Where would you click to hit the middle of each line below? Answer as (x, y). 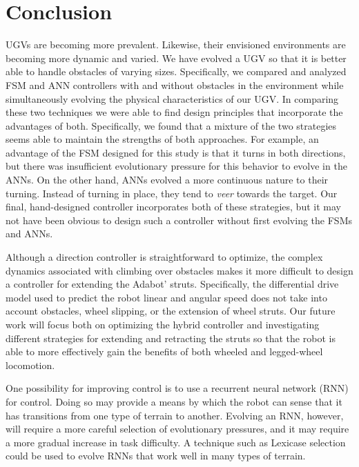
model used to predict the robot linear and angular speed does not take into (166, 297)
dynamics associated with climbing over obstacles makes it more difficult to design (179, 270)
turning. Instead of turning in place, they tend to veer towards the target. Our (172, 193)
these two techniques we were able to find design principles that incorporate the (174, 112)
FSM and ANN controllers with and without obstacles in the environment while (175, 85)
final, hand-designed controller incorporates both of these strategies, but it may (173, 207)
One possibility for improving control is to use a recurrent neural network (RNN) (177, 388)
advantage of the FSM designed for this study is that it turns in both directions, (176, 152)
